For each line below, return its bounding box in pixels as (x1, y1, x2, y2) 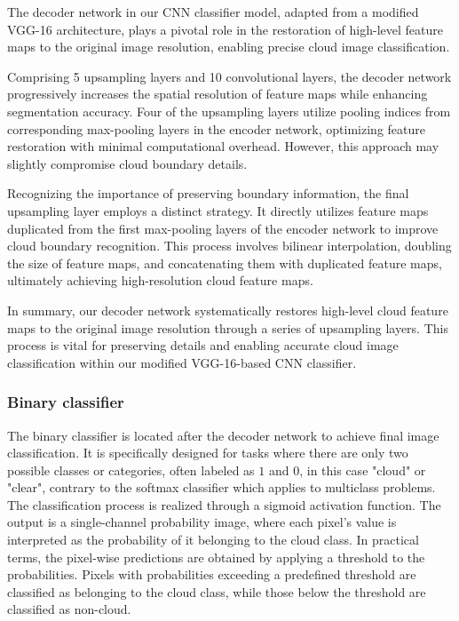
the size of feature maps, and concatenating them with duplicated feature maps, (7, 253, 442, 272)
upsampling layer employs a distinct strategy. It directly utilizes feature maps (7, 201, 429, 219)
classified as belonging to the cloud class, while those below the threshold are (7, 582, 426, 601)
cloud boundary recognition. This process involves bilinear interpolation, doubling (7, 236, 452, 255)
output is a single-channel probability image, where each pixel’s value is (7, 513, 397, 531)
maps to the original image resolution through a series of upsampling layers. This (7, 318, 448, 337)
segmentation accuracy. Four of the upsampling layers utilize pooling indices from (7, 101, 451, 120)
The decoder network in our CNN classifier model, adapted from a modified (7, 3, 419, 20)
